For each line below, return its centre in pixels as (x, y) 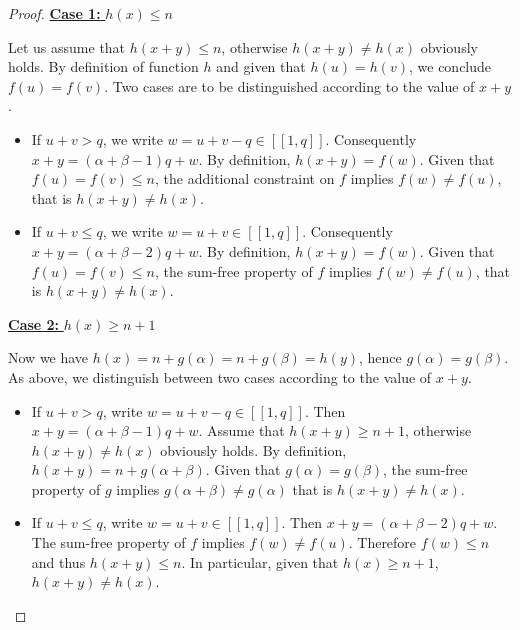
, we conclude (450, 66)
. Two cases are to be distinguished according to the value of (289, 85)
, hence (380, 357)
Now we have (48, 357)
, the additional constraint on (245, 178)
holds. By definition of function (103, 66)
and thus (58, 561)
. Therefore (382, 542)
